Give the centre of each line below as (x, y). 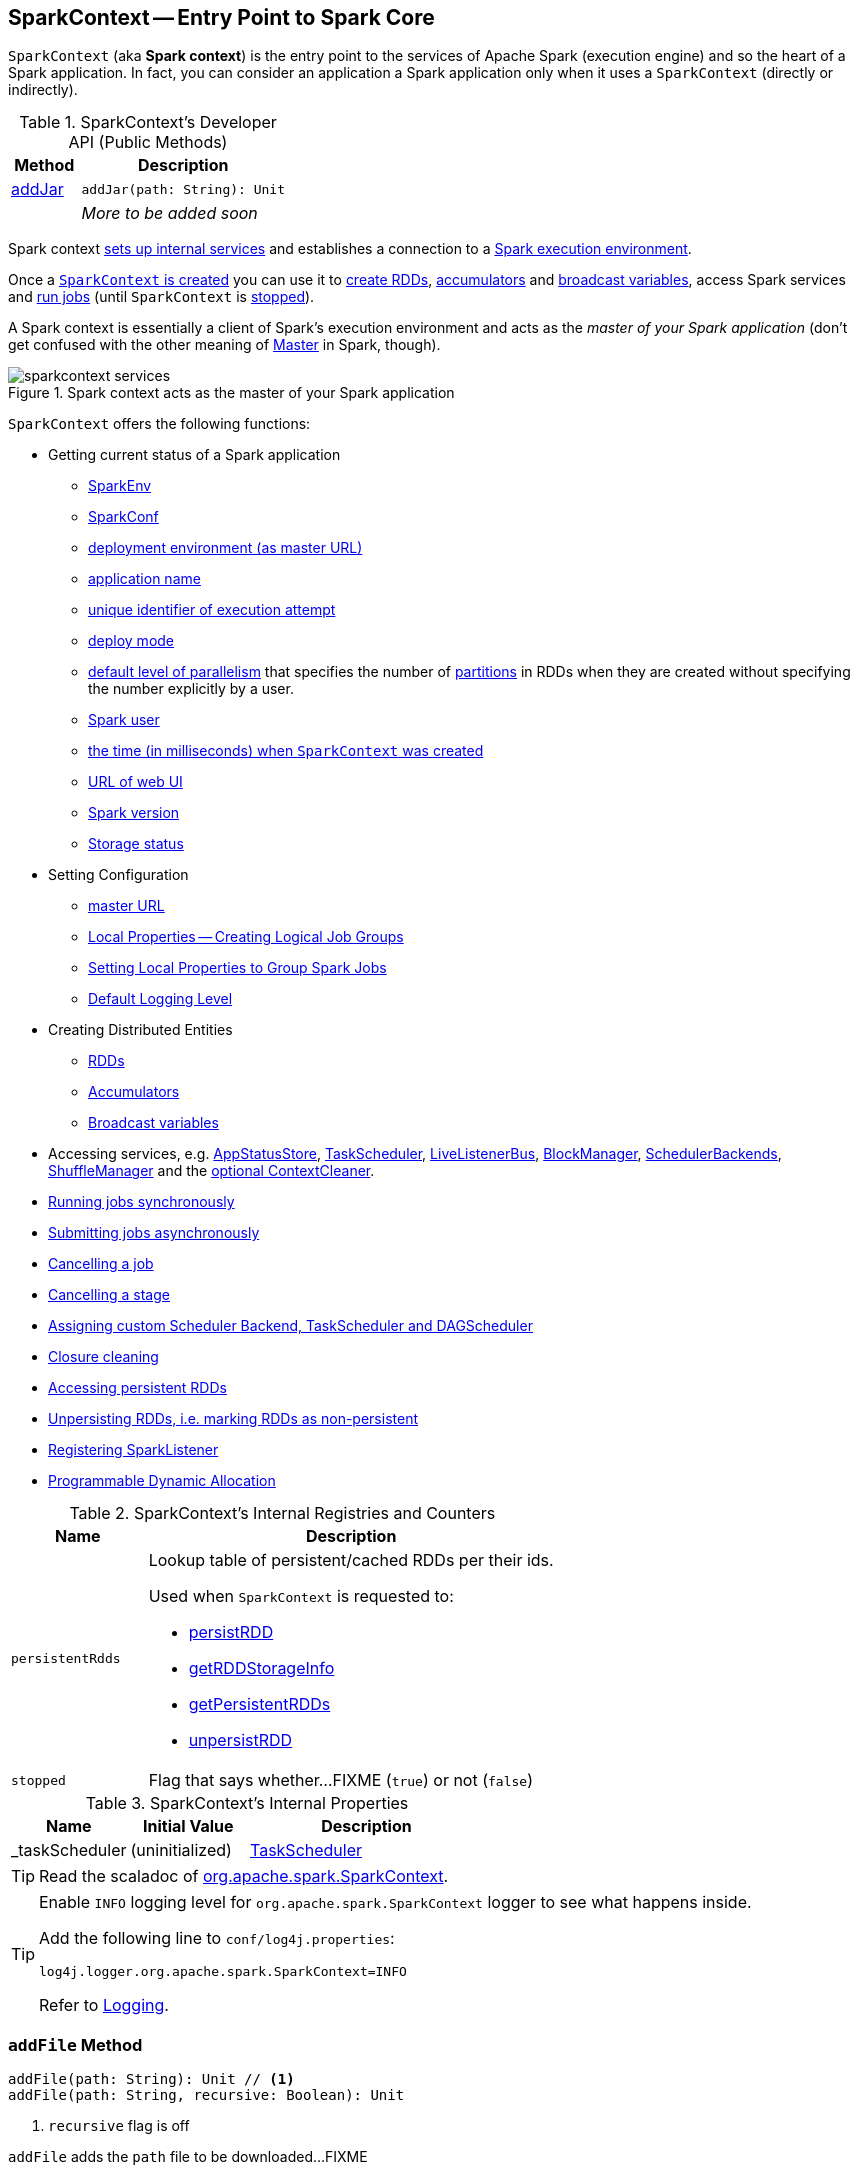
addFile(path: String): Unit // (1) (151, 2079)
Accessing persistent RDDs (137, 1388)
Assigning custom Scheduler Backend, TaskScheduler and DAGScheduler (290, 1326)
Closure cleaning (103, 1357)
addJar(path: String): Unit (183, 189)
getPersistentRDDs (259, 1704)
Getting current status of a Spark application (194, 455)
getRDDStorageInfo (261, 1668)
